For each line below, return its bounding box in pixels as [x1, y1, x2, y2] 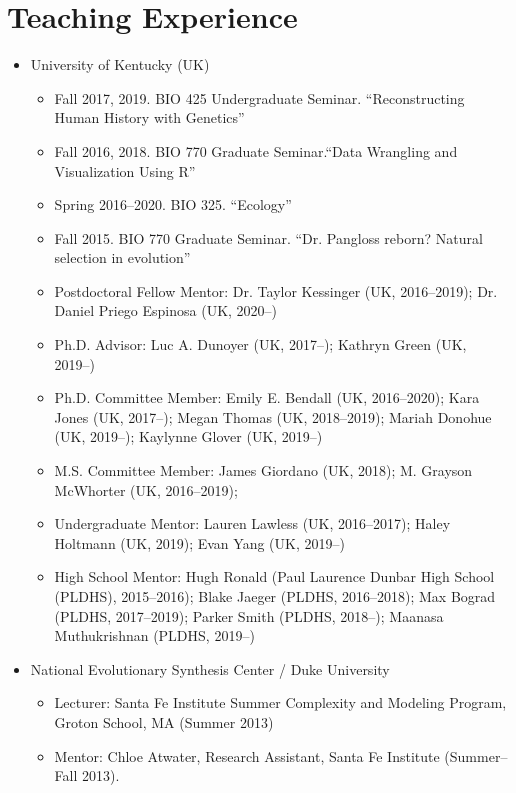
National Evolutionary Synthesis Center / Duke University [30, 658, 390, 679]
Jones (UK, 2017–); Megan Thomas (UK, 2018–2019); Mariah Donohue [54, 406, 492, 427]
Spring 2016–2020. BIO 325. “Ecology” [54, 194, 292, 215]
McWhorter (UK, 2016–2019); [54, 479, 238, 500]
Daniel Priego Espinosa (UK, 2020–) [54, 300, 278, 321]
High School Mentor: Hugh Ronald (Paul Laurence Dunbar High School [54, 566, 495, 587]
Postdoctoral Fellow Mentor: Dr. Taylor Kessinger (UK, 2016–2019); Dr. [54, 280, 498, 301]
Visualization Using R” [54, 160, 196, 181]
